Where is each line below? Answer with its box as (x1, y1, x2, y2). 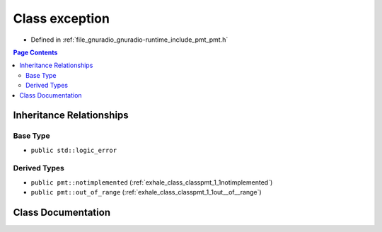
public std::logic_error (30, 146, 117, 154)
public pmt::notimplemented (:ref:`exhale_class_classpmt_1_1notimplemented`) (30, 178, 273, 187)
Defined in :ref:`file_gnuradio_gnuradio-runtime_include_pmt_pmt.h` (30, 35, 228, 44)
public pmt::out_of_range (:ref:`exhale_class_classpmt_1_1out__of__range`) (30, 188, 262, 197)
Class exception (13, 11, 110, 26)
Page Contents (13, 48, 58, 57)
